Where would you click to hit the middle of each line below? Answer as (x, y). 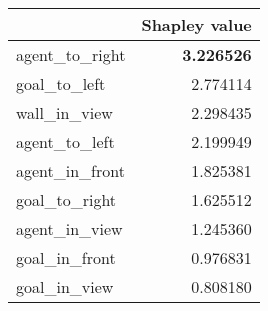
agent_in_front (70, 170)
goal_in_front (66, 257)
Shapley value (196, 24)
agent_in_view (69, 228)
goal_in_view (65, 286)
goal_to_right (66, 199)
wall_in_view (64, 112)
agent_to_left (65, 141)
